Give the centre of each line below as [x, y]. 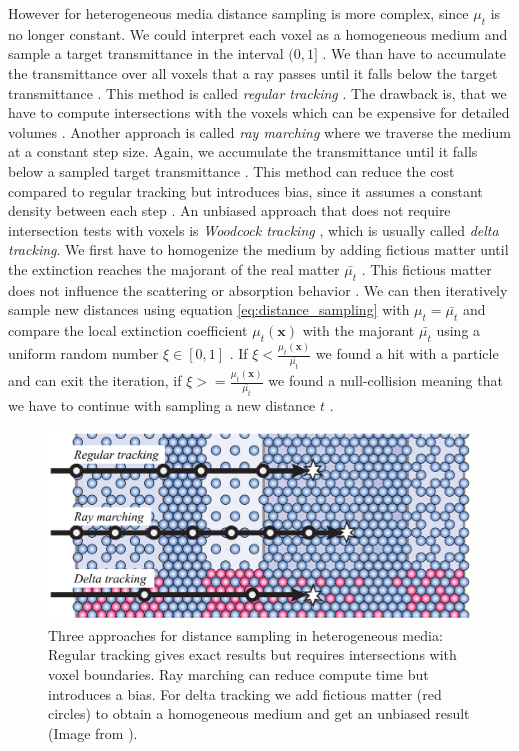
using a [458, 330]
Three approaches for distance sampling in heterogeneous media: [245, 634]
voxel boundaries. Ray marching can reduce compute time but [238, 674]
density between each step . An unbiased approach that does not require [229, 210]
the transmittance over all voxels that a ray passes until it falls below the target [253, 72]
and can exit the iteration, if [95, 380]
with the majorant [358, 330]
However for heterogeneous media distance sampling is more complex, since [238, 13]
